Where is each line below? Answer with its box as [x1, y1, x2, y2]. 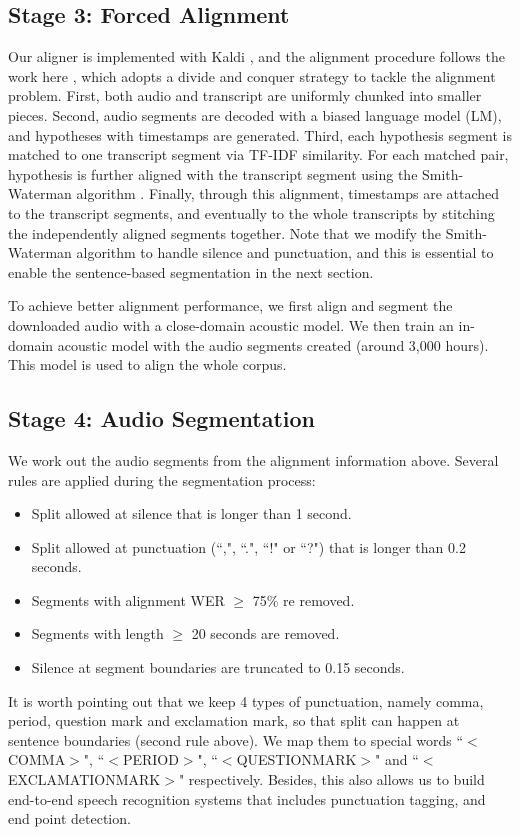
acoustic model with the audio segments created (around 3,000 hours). [57, 334, 489, 355]
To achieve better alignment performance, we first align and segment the [8, 295, 453, 316]
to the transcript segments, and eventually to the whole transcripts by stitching [8, 202, 495, 223]
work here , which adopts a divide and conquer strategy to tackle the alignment [8, 65, 496, 86]
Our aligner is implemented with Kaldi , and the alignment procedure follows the [8, 46, 505, 67]
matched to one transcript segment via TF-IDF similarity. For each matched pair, [8, 144, 509, 165]
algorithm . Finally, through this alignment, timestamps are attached [76, 183, 500, 204]
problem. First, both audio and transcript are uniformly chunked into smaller [8, 85, 482, 106]
